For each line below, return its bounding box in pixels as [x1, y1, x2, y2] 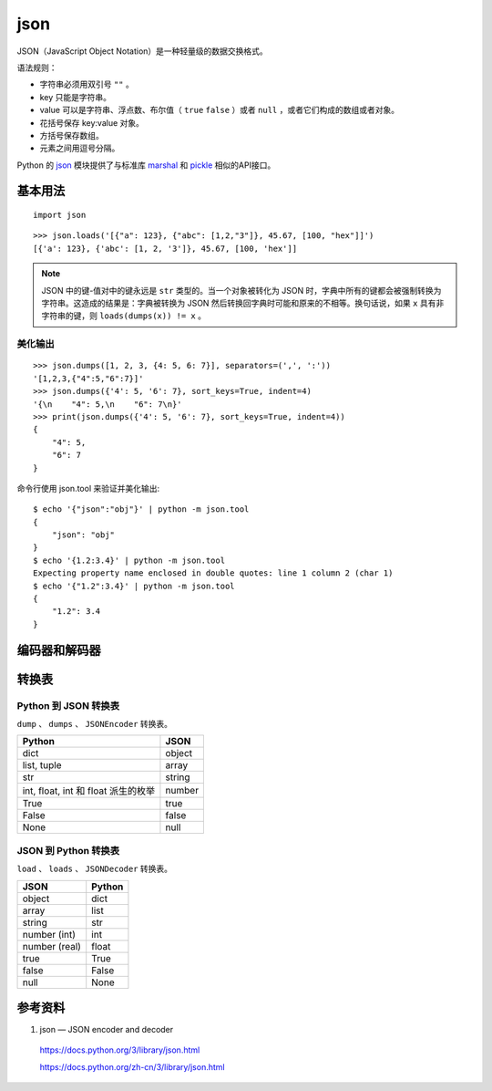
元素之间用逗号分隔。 [39, 142, 120, 154]
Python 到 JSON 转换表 [16, 699, 120, 712]
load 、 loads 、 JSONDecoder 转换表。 [16, 863, 173, 875]
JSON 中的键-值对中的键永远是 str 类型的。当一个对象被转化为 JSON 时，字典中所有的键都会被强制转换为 [41, 285, 442, 296]
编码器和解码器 [16, 642, 101, 658]
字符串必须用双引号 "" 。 [39, 78, 134, 90]
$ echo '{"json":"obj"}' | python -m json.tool [33, 504, 250, 514]
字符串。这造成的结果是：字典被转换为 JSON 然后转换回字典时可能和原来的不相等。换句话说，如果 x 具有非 [41, 297, 445, 309]
